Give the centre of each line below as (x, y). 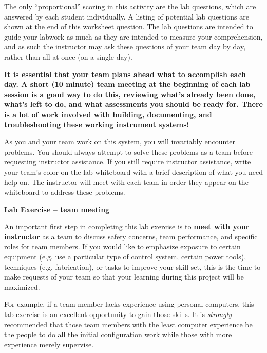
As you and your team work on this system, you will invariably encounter (120, 142)
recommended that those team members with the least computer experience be (128, 324)
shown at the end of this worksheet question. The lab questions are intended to (129, 26)
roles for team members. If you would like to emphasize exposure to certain (122, 246)
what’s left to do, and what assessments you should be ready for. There (133, 104)
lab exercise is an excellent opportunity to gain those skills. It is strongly (118, 314)
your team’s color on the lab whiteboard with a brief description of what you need (133, 171)
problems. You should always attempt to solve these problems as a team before (128, 151)
